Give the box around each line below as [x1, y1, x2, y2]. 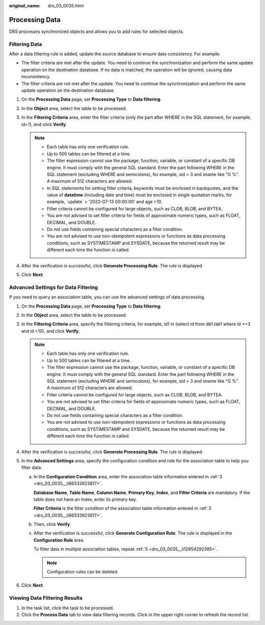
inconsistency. [21, 74, 51, 79]
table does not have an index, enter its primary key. [33, 496, 137, 502]
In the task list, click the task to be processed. [21, 605, 114, 611]
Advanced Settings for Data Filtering [9, 284, 98, 290]
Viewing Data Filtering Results [9, 595, 83, 601]
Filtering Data [9, 41, 42, 48]
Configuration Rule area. [33, 537, 84, 543]
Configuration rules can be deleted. [47, 569, 119, 575]
